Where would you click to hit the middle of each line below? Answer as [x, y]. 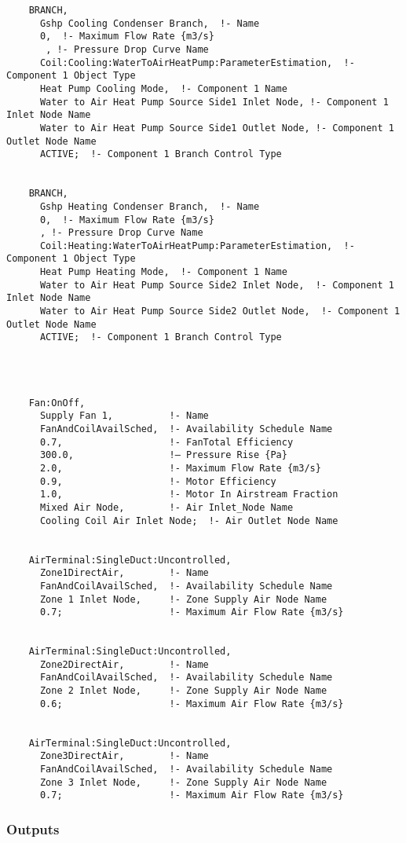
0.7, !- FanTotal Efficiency [166, 442]
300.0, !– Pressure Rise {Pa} [163, 455]
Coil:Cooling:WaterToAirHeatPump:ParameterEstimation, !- [197, 62]
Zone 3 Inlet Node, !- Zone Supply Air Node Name [183, 782]
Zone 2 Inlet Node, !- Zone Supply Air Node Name [183, 691]
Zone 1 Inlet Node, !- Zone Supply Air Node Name [183, 599]
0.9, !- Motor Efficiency [158, 481]
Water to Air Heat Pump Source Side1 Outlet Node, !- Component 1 [217, 128]
